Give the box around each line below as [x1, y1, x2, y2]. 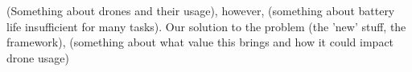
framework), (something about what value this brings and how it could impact [6, 34, 394, 50]
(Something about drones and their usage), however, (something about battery [6, 2, 395, 18]
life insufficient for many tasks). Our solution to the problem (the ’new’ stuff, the [6, 18, 406, 34]
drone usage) [6, 49, 69, 66]
